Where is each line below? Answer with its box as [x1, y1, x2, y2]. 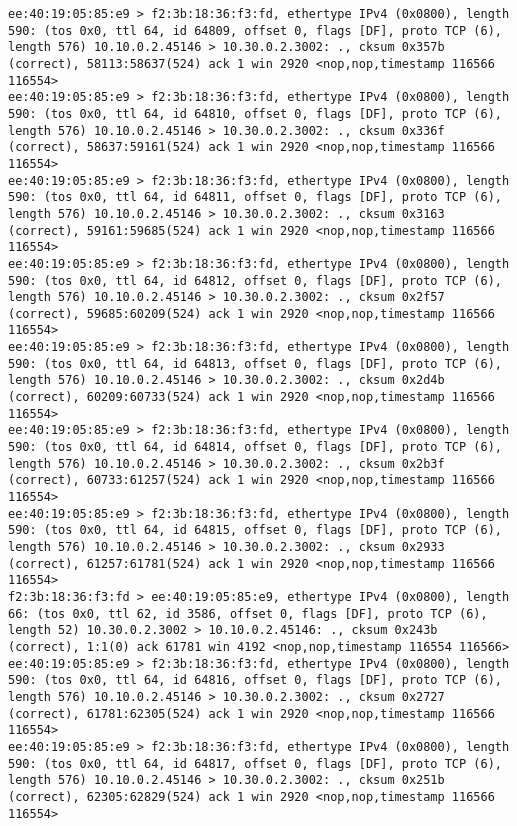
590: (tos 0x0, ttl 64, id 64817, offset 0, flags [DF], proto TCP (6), [8, 756, 502, 771]
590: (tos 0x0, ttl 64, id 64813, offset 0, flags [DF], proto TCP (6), [8, 356, 502, 371]
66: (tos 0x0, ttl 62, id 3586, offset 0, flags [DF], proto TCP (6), [8, 606, 488, 621]
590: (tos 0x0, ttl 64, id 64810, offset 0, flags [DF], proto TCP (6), [8, 106, 502, 121]
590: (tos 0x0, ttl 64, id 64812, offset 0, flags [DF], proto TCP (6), [8, 273, 502, 288]
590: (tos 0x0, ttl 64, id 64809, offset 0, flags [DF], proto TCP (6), [8, 23, 502, 38]
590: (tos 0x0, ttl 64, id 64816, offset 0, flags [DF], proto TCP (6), [8, 673, 502, 688]
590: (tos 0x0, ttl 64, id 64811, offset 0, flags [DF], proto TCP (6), [8, 190, 502, 205]
